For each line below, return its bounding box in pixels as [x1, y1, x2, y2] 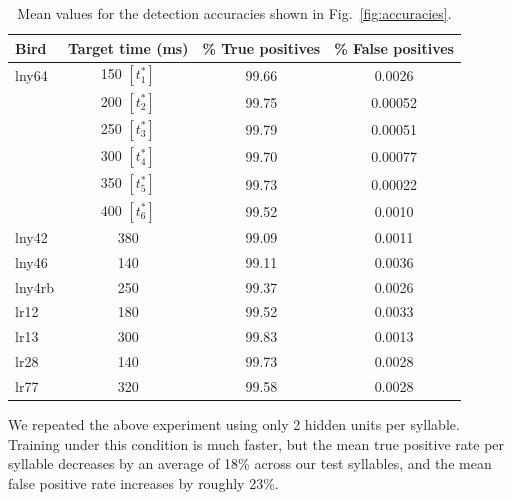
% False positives [334, 37, 454, 58]
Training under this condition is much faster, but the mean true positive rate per [8, 433, 505, 454]
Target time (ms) [67, 37, 189, 58]
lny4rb [15, 276, 54, 297]
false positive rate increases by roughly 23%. [8, 472, 279, 493]
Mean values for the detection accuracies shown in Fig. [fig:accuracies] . [17, 3, 452, 23]
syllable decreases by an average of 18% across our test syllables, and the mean [8, 453, 492, 474]
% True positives [202, 37, 321, 58]
